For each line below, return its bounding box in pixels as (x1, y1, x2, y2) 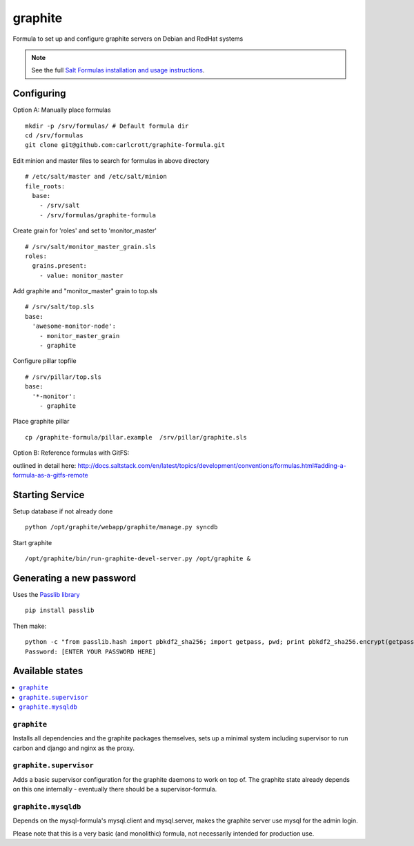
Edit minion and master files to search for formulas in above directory (12, 156, 210, 165)
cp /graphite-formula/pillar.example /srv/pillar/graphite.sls (25, 433, 248, 441)
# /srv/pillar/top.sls (25, 373, 102, 381)
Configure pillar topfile (12, 357, 77, 365)
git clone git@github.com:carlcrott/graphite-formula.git (25, 141, 226, 149)
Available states (12, 665, 83, 677)
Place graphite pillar (12, 417, 70, 426)
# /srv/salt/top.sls (25, 303, 95, 311)
